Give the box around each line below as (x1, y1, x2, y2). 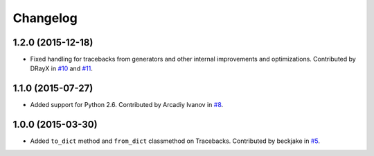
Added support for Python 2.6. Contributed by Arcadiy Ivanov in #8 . (30, 101, 224, 109)
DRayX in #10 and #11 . (30, 64, 93, 72)
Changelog (12, 10, 78, 26)
